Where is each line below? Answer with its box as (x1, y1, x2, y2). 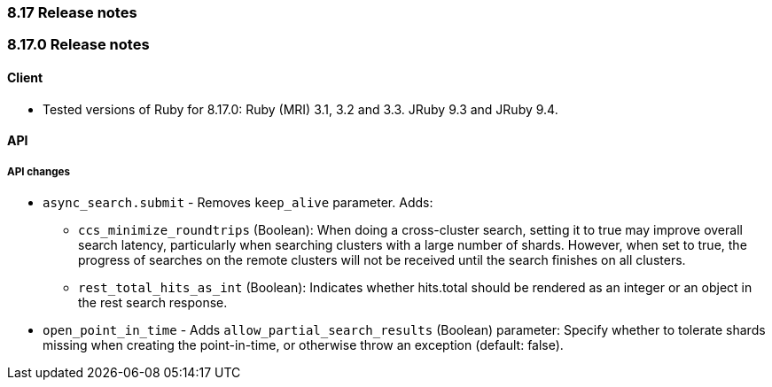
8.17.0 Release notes (7, 35, 150, 54)
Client (7, 69, 43, 85)
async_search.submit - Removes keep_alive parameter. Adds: (43, 194, 433, 210)
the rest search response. (78, 294, 228, 310)
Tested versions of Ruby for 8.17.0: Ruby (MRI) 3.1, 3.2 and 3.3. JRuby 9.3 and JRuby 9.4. (43, 101, 558, 117)
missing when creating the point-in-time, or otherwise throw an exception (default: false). (43, 337, 564, 352)
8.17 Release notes (7, 4, 137, 21)
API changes (7, 165, 70, 178)
